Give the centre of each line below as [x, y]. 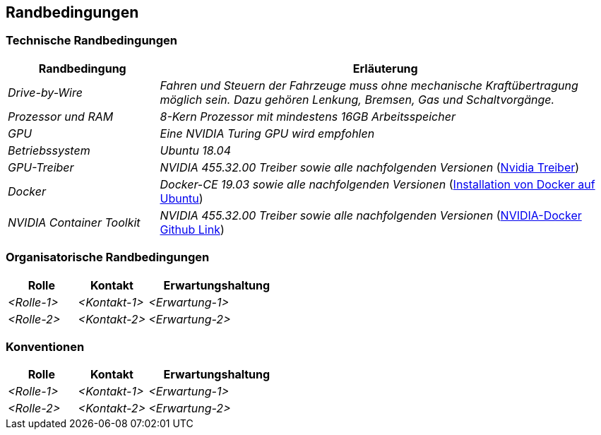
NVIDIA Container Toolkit [74, 222]
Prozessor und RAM [61, 116]
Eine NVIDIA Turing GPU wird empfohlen [267, 133]
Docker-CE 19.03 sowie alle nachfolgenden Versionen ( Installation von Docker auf [377, 184]
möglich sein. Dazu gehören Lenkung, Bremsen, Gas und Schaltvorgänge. [357, 99]
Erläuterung [385, 68]
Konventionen [45, 346]
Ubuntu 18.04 [196, 150]
